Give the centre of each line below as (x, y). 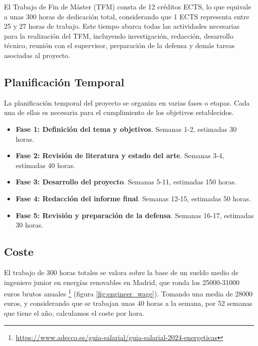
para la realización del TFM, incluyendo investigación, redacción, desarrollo (119, 35)
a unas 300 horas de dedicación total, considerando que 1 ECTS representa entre (127, 16)
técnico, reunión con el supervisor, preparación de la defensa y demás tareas (119, 45)
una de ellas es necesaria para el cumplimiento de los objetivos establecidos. (119, 112)
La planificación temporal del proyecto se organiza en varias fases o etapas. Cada (127, 102)
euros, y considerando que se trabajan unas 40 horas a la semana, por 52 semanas (128, 303)
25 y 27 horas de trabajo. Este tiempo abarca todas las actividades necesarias (122, 26)
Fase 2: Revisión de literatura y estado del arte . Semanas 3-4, (120, 155)
